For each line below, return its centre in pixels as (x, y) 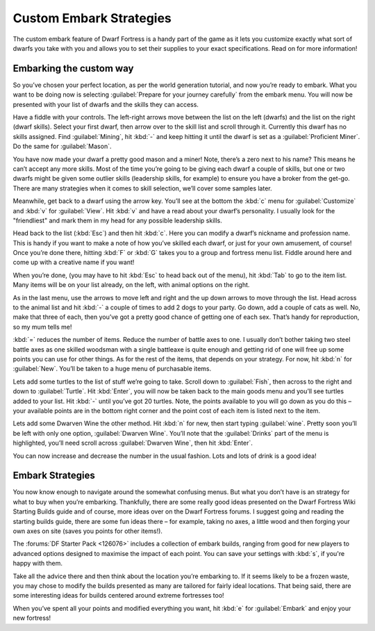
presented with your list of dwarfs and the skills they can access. (106, 104)
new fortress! (32, 618)
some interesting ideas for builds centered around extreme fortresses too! (119, 596)
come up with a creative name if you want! (74, 262)
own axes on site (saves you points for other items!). (88, 531)
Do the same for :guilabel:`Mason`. (62, 147)
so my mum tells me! (42, 327)
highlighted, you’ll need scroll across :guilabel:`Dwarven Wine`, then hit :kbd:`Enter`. (133, 443)
